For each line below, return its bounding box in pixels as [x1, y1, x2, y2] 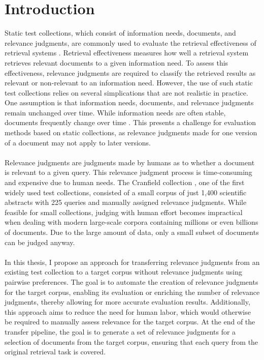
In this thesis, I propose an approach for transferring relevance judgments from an [5, 256, 260, 267]
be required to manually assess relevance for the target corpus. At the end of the [5, 316, 255, 327]
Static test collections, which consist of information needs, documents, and [5, 27, 236, 38]
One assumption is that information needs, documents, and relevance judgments [5, 97, 254, 108]
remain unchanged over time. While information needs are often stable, [5, 107, 226, 117]
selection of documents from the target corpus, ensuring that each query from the [5, 336, 258, 347]
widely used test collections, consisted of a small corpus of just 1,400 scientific [5, 187, 247, 197]
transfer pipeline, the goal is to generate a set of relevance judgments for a [5, 326, 236, 337]
